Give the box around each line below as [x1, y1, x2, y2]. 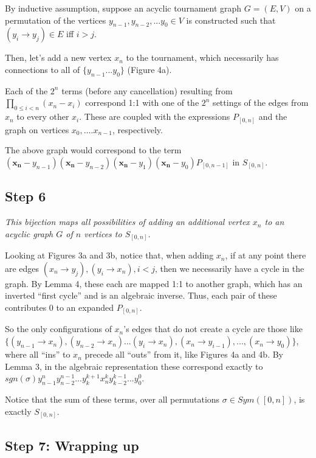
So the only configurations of [5, 322, 112, 335]
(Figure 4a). [127, 63, 172, 75]
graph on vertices [5, 123, 69, 136]
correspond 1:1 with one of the [85, 96, 199, 109]
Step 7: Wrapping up [5, 435, 139, 454]
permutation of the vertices [5, 13, 106, 26]
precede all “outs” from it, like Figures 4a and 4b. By [84, 348, 283, 361]
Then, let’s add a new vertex [5, 51, 112, 64]
